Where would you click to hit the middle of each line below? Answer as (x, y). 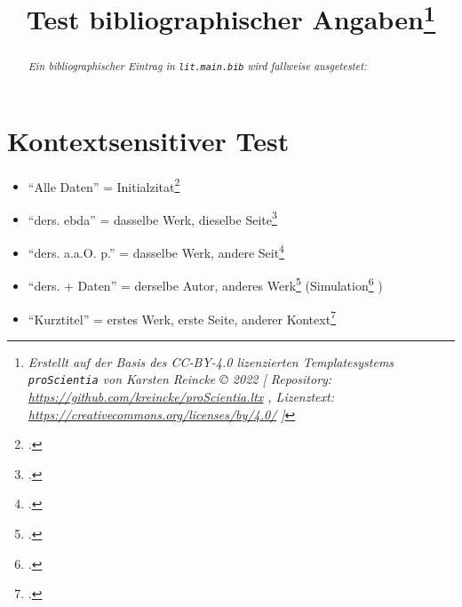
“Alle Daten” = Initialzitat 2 (104, 185)
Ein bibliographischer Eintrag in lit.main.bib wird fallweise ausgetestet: (197, 65)
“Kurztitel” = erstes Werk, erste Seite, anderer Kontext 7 (182, 317)
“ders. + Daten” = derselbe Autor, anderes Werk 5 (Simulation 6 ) (205, 284)
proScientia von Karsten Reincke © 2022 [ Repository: (180, 379)
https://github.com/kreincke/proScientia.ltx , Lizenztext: (181, 397)
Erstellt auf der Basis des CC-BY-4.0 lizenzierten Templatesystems (211, 361)
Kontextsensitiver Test (148, 140)
